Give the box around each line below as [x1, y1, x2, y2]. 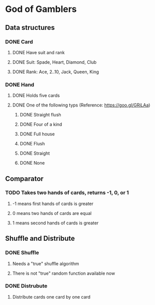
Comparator [5, 174, 44, 183]
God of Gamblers [5, 3, 77, 15]
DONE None [19, 160, 45, 166]
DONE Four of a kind [19, 121, 62, 127]
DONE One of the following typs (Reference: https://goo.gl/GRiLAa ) [12, 102, 151, 108]
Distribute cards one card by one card [12, 294, 91, 300]
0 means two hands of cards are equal [12, 210, 92, 216]
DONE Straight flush [19, 112, 61, 118]
